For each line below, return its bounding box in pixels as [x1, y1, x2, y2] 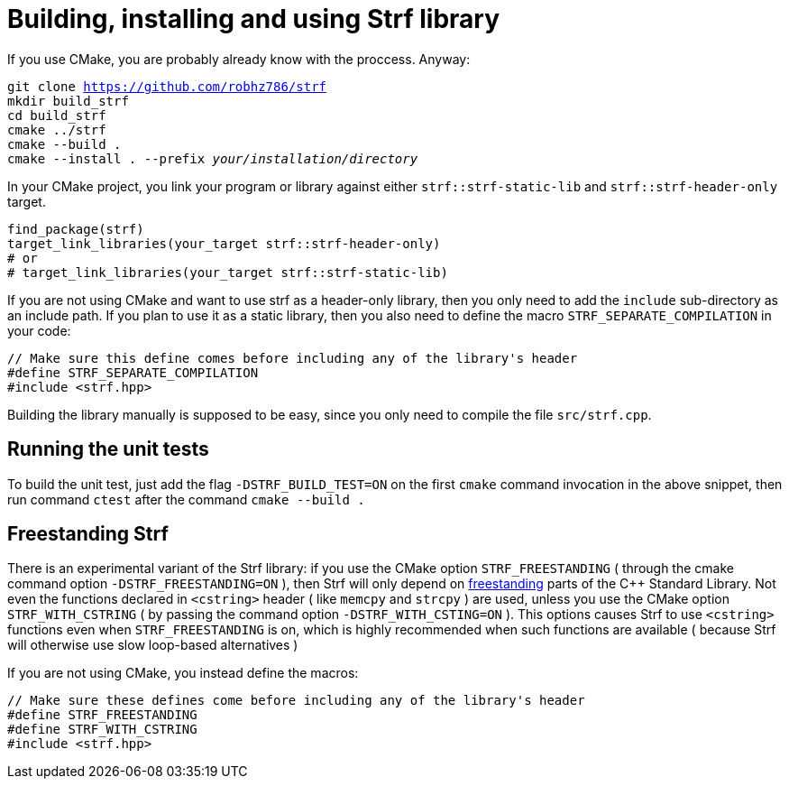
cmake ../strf [7, 122, 106, 137]
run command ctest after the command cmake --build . [7, 491, 365, 507]
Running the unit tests [7, 438, 209, 461]
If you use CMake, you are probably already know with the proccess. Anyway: [7, 51, 471, 67]
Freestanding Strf [7, 522, 169, 546]
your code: [7, 322, 71, 338]
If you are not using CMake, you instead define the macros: [7, 665, 359, 681]
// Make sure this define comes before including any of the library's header [7, 350, 578, 365]
